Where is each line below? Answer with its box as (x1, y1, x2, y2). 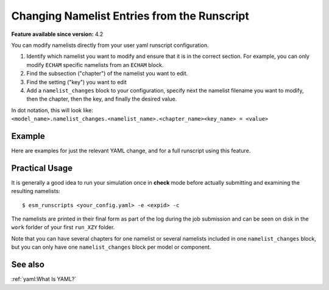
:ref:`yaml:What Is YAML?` (11, 275, 77, 283)
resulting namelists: (11, 188, 60, 195)
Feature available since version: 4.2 (11, 30, 104, 38)
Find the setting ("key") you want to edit (26, 78, 127, 85)
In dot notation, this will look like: (11, 107, 94, 114)
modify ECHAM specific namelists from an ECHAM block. (26, 61, 164, 68)
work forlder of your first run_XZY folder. (11, 224, 115, 231)
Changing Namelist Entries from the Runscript (11, 9, 249, 23)
